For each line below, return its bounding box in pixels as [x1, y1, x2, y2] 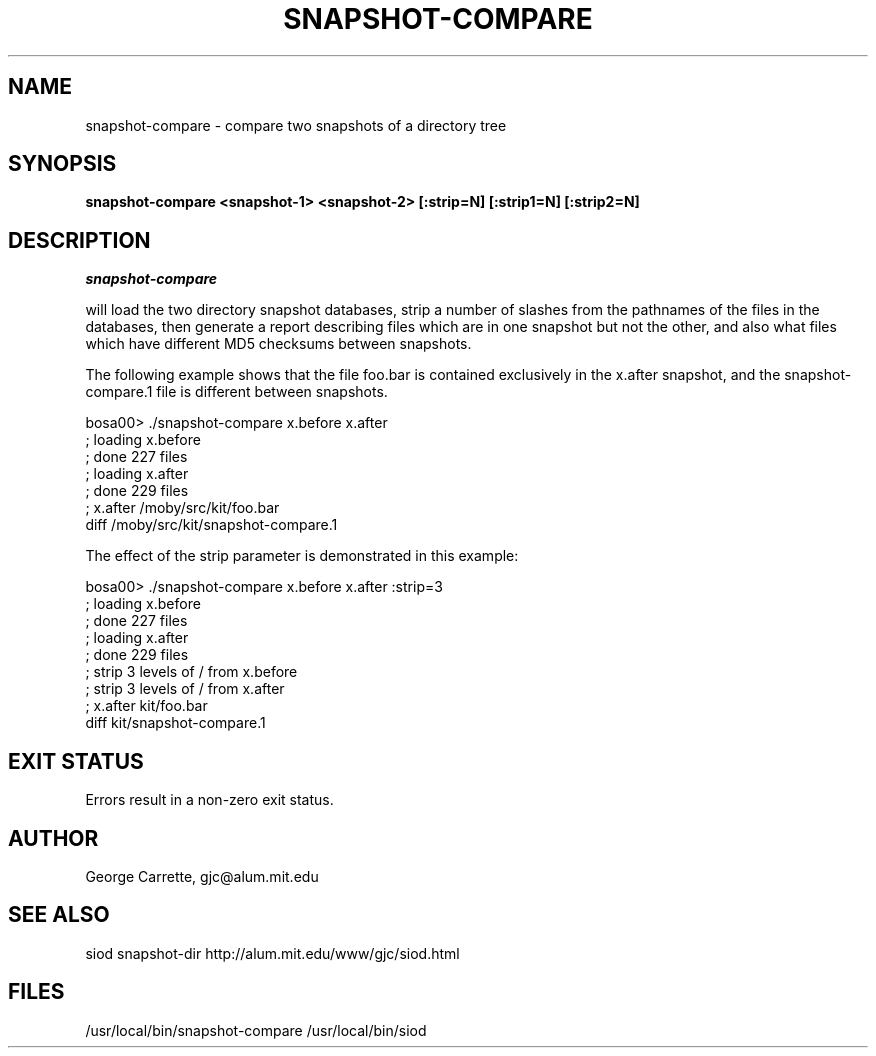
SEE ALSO [8, 902, 110, 928]
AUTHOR [8, 825, 99, 851]
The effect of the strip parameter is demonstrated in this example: [85, 547, 519, 565]
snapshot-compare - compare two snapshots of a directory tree [85, 116, 507, 134]
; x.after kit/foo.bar [85, 697, 208, 715]
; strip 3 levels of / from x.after [85, 680, 285, 698]
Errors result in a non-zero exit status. [85, 791, 334, 809]
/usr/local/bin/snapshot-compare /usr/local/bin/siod [85, 1021, 427, 1039]
